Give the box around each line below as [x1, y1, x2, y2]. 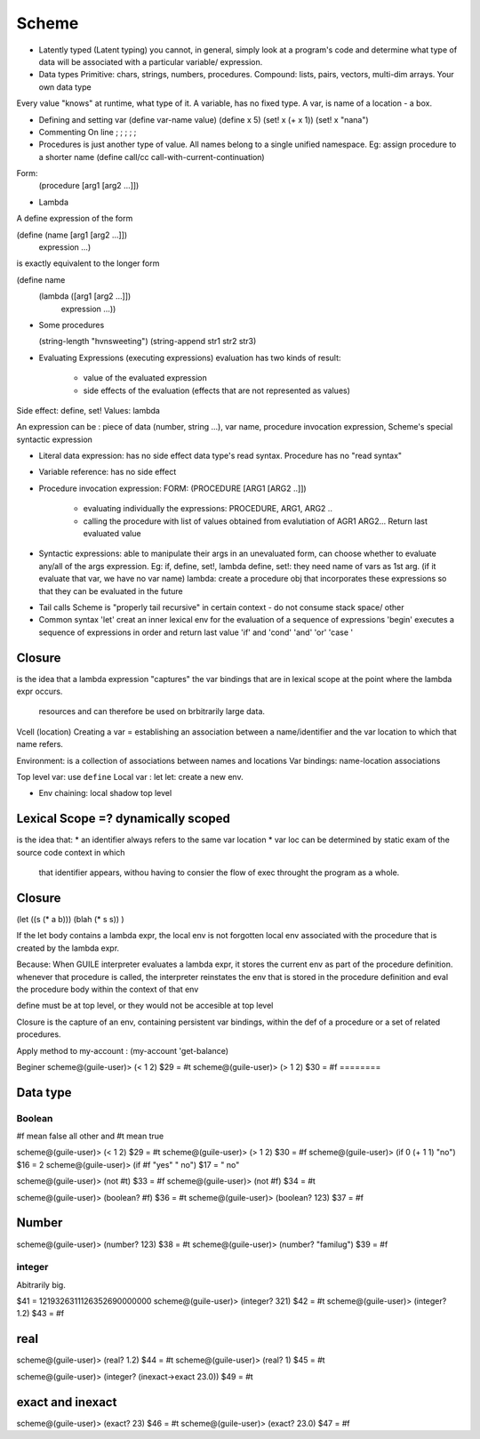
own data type [38, 81, 92, 92]
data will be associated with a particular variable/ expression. [38, 56, 263, 67]
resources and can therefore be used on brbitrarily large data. [38, 706, 266, 717]
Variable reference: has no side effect [38, 467, 177, 478]
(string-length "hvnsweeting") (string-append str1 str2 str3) [38, 336, 257, 347]
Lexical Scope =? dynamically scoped [16, 811, 231, 826]
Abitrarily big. [16, 1279, 66, 1290]
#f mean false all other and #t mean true [16, 1130, 164, 1142]
